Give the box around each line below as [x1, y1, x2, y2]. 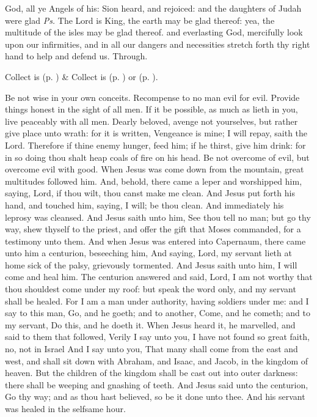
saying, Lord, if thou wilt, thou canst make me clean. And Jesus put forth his [5, 186, 295, 199]
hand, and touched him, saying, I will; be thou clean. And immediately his [5, 198, 284, 211]
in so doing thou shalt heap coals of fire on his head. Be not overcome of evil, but [5, 150, 310, 163]
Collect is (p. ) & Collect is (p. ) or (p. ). [5, 70, 158, 83]
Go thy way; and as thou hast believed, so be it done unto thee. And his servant [5, 390, 305, 403]
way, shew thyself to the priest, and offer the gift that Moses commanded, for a [5, 223, 301, 235]
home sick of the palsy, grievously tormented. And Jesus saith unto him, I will [5, 258, 297, 271]
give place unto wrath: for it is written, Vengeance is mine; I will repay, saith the [5, 127, 308, 139]
